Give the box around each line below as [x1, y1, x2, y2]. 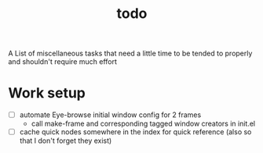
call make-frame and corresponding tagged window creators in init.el [31, 119, 256, 129]
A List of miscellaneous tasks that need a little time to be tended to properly [8, 48, 253, 59]
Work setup [8, 84, 86, 102]
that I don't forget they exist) [19, 136, 112, 145]
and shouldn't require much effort [8, 57, 118, 66]
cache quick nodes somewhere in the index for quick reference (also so [19, 127, 252, 137]
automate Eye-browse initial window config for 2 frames [19, 110, 202, 119]
